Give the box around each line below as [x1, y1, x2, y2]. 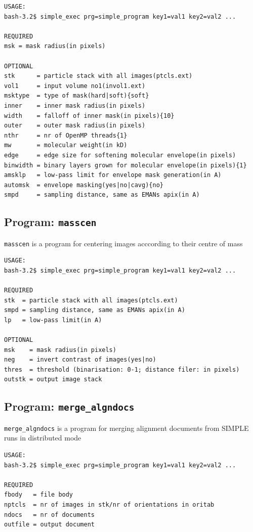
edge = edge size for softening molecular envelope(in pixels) [4, 151, 236, 159]
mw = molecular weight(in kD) [4, 142, 128, 149]
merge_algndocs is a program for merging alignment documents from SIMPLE [4, 422, 249, 433]
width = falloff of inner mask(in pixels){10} [4, 112, 175, 119]
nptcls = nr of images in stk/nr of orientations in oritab [4, 501, 215, 509]
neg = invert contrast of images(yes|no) [4, 356, 156, 364]
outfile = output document [4, 521, 95, 528]
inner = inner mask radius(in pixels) [4, 102, 146, 109]
